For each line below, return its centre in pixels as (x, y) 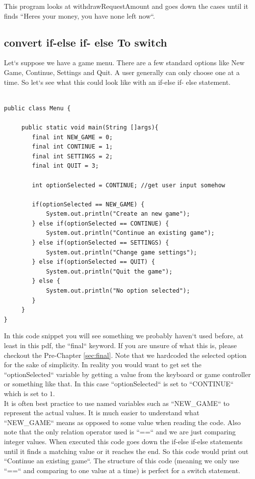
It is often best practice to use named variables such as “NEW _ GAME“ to (117, 403)
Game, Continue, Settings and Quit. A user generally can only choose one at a (122, 72)
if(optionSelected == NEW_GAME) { (88, 204)
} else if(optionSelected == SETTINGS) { (101, 243)
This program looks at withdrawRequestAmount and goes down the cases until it (126, 6)
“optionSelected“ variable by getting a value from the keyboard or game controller (127, 374)
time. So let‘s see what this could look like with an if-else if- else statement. (117, 82)
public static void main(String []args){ (90, 127)
